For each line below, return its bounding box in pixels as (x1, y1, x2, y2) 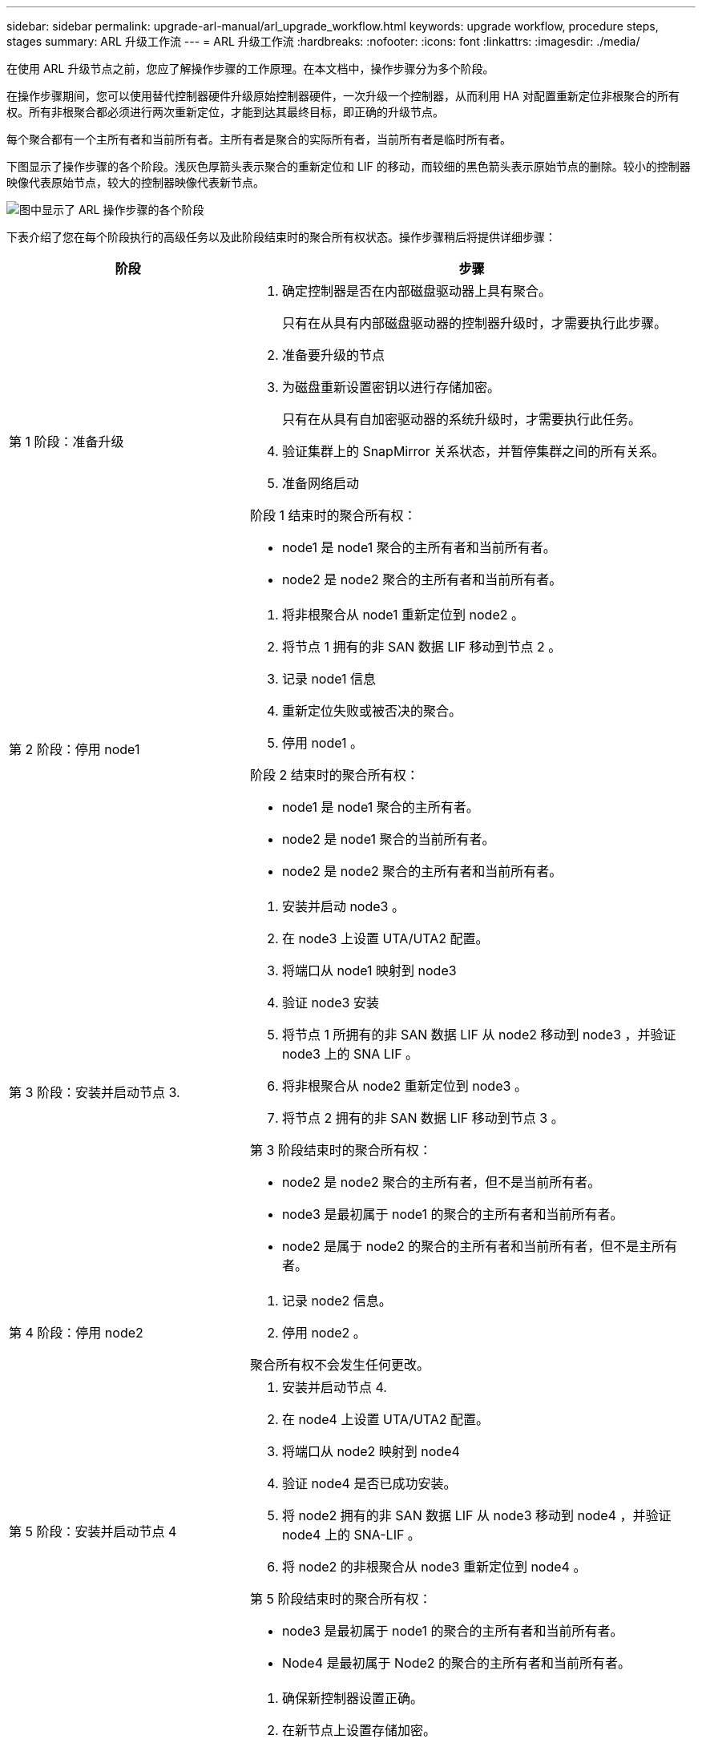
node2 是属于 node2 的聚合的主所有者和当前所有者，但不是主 (281, 1238, 652, 1254)
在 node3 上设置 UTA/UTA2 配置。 (281, 930, 489, 946)
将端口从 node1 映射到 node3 (281, 962, 457, 978)
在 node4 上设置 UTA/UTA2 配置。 (281, 1411, 490, 1427)
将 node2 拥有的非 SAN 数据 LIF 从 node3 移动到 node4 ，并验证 (281, 1507, 672, 1523)
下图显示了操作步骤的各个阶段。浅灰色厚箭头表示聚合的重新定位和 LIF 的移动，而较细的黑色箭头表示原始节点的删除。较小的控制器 (6, 159, 691, 173)
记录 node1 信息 (281, 671, 377, 687)
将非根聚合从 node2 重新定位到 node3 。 (281, 1078, 527, 1094)
